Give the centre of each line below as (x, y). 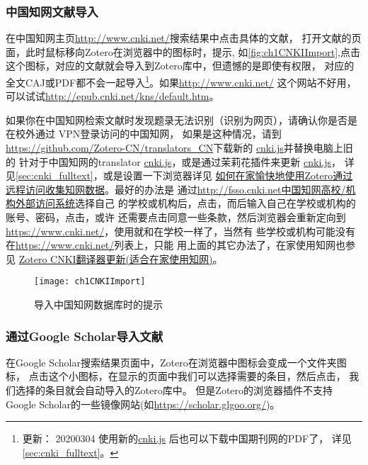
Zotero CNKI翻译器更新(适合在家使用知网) (116, 258)
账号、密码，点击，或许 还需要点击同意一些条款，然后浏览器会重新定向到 (176, 217)
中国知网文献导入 (52, 11)
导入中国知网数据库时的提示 (98, 304)
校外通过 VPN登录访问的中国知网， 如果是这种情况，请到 (148, 134)
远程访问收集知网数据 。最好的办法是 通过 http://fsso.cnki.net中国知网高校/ (176, 189)
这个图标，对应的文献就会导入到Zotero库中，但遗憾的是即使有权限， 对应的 (180, 66)
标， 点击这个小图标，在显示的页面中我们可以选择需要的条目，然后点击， (176, 376)
